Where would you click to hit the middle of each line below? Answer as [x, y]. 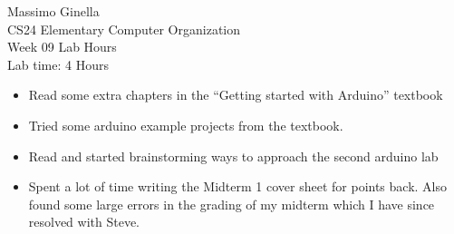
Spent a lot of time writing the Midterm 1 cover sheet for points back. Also [237, 186]
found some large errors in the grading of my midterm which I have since [232, 204]
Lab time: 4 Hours [58, 64]
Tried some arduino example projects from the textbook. [186, 125]
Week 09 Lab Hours [62, 47]
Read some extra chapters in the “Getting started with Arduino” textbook [236, 95]
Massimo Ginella [53, 11]
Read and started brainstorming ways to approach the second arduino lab [233, 156]
